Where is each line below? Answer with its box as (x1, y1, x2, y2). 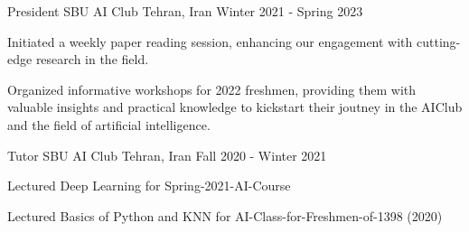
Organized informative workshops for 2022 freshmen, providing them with (7, 79, 417, 98)
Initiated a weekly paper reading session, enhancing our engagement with (7, 32, 413, 51)
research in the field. (35, 50, 149, 69)
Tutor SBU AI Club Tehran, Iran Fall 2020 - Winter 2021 (7, 145, 327, 164)
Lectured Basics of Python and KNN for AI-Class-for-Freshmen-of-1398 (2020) (7, 206, 443, 225)
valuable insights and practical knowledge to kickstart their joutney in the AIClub (7, 97, 463, 116)
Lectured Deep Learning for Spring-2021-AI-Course (7, 176, 291, 195)
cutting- (417, 32, 461, 51)
